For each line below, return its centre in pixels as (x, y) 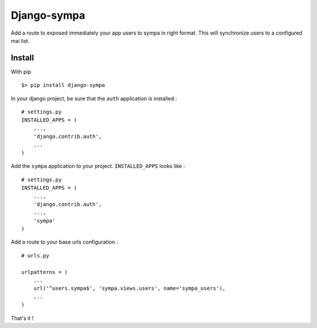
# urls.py (35, 256)
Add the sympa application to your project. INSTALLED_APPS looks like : (98, 166)
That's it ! (22, 318)
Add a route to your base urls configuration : (65, 242)
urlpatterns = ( (45, 272)
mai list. (20, 40)
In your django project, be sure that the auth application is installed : (94, 98)
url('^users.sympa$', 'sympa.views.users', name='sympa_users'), (129, 288)
